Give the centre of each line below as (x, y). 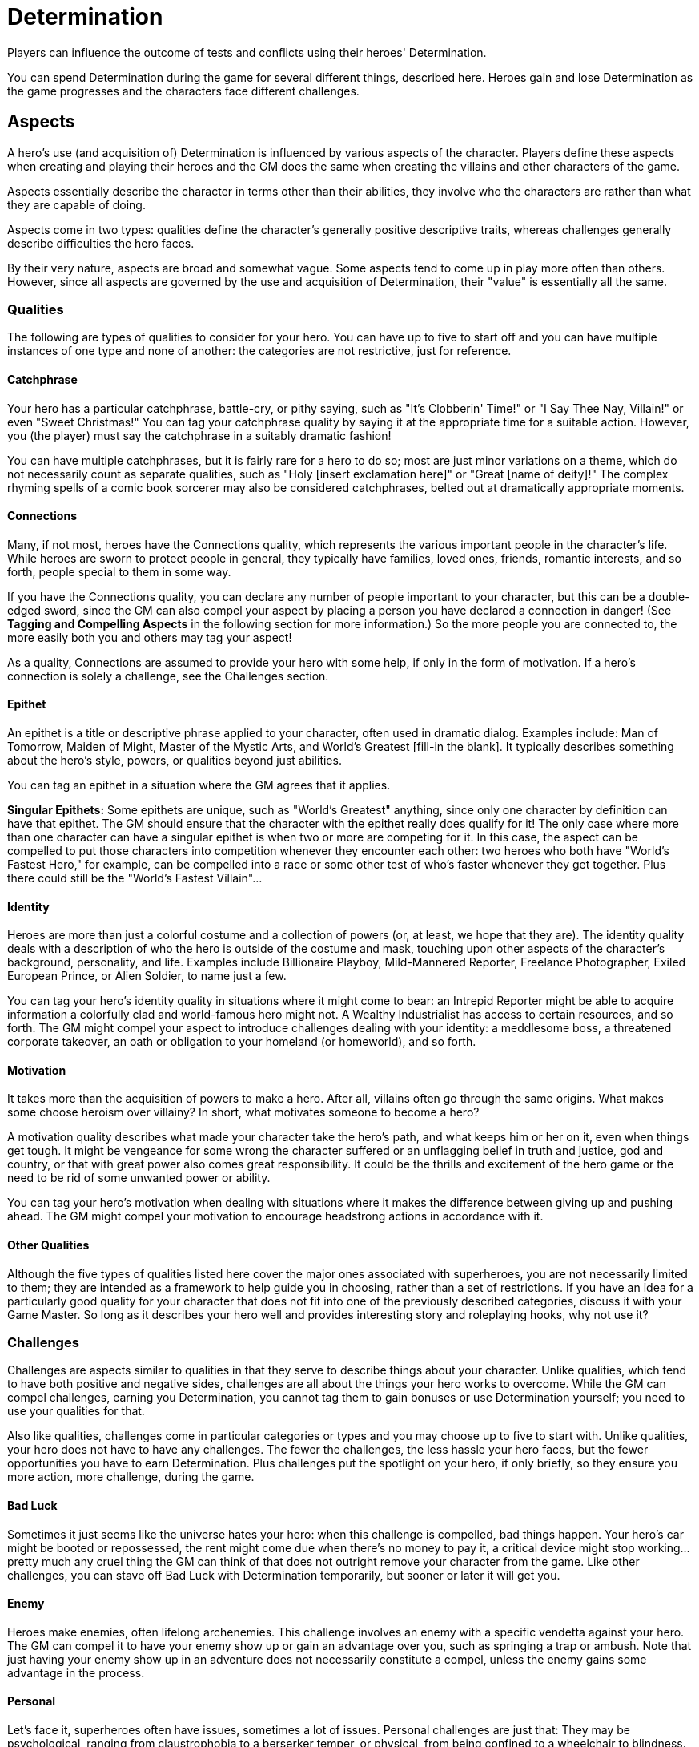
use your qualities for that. (76, 1411)
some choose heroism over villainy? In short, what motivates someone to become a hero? (243, 1112)
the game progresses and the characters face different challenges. (183, 91)
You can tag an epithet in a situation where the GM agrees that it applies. (199, 785)
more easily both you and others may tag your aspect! (150, 637)
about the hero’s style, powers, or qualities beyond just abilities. (175, 760)
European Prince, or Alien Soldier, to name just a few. (147, 976)
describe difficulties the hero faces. (101, 243)
